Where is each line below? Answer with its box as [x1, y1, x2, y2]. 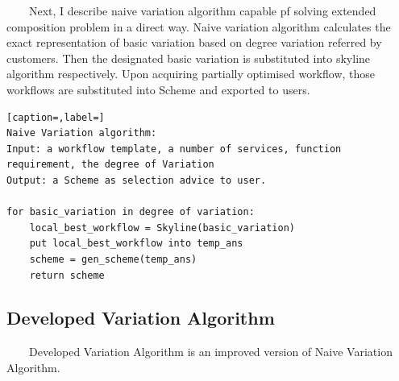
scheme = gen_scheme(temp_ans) [29, 253, 197, 265]
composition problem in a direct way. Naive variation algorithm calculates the [6, 18, 391, 35]
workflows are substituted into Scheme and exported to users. [6, 81, 310, 97]
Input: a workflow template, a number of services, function [6, 143, 342, 155]
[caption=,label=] [6, 111, 105, 123]
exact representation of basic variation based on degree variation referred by [6, 34, 382, 51]
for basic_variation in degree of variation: [6, 206, 255, 218]
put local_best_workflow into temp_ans [29, 238, 243, 250]
